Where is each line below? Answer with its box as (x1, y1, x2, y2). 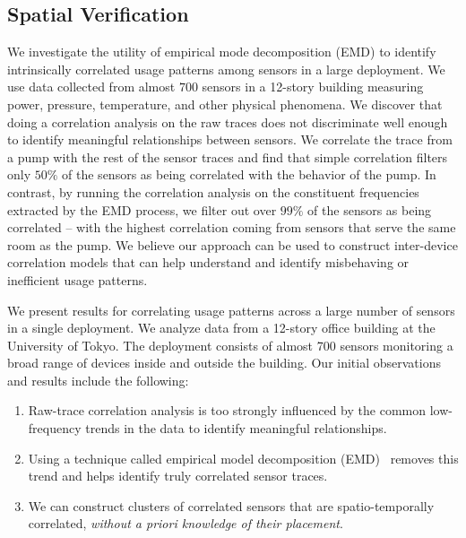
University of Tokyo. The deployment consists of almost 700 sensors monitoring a (7, 335, 453, 354)
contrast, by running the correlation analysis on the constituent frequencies (7, 182, 419, 201)
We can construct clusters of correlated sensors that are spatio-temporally (28, 496, 435, 515)
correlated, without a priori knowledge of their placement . (28, 514, 343, 533)
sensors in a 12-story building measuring (202, 77, 424, 96)
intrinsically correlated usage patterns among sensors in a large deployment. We (7, 59, 445, 78)
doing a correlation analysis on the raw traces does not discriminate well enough (7, 112, 448, 131)
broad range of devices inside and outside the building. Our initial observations (7, 353, 441, 372)
